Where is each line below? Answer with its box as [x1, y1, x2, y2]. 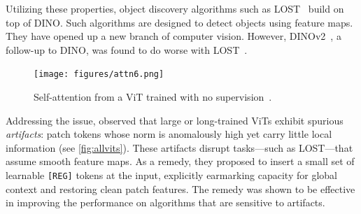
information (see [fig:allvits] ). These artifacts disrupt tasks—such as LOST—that [6, 140, 353, 155]
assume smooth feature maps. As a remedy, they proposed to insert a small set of [6, 154, 355, 169]
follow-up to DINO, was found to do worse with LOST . [6, 42, 248, 57]
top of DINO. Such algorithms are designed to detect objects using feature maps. [6, 15, 353, 29]
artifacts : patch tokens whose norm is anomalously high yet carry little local [6, 127, 332, 141]
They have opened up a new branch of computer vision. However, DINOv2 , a [6, 29, 341, 43]
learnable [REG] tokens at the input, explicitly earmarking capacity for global [6, 168, 337, 182]
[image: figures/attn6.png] [34, 69, 164, 80]
